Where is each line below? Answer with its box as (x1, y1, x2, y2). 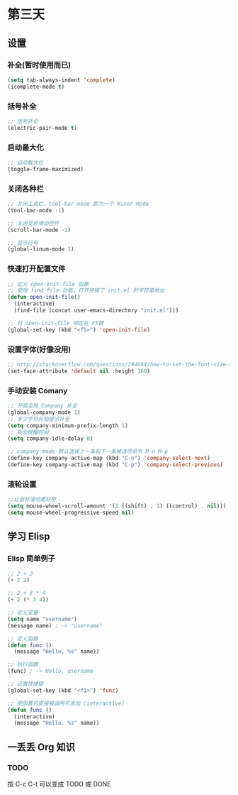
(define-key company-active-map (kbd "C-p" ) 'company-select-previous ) (7, 461, 223, 468)
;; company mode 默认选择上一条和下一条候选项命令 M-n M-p (7, 448, 169, 455)
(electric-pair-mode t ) (7, 124, 78, 131)
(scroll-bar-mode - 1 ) (7, 226, 72, 234)
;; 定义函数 (7, 635, 39, 642)
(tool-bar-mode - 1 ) (7, 207, 65, 214)
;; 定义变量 (7, 609, 39, 616)
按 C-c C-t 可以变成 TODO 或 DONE (7, 779, 111, 788)
